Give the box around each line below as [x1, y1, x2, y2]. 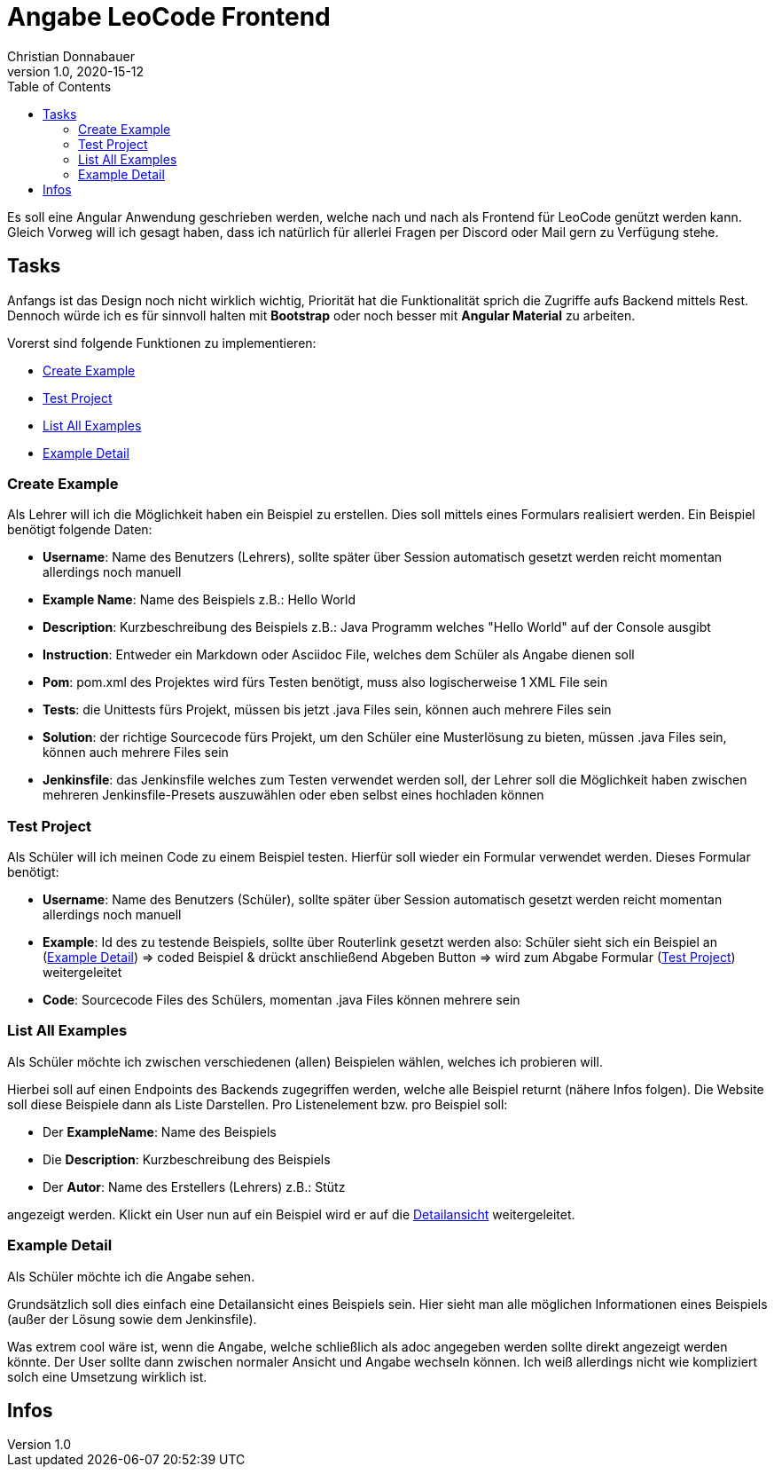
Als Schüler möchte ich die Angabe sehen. [7, 1268, 255, 1284]
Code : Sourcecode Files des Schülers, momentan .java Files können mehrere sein [43, 992, 520, 1008]
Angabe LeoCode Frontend [7, 2, 331, 32]
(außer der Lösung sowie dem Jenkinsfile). [7, 1311, 257, 1327]
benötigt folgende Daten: [7, 522, 152, 538]
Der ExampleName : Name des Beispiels [43, 1123, 277, 1139]
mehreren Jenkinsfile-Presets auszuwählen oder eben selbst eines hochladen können [43, 787, 544, 803]
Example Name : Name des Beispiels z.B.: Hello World [43, 592, 356, 608]
